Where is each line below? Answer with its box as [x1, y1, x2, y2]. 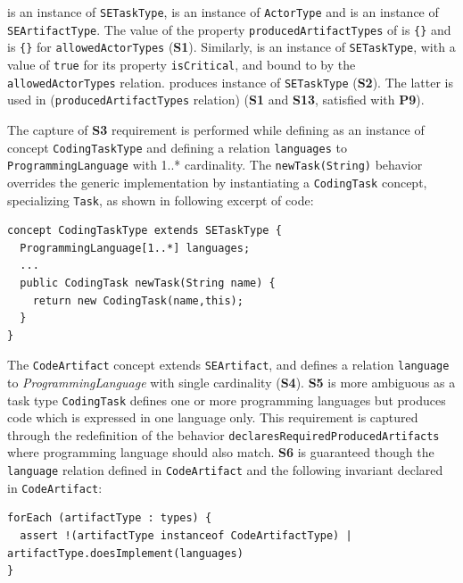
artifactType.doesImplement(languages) [7, 546, 244, 560]
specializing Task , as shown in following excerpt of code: [7, 190, 314, 209]
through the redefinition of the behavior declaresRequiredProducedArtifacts [7, 425, 440, 444]
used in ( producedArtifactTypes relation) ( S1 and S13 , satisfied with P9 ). [7, 90, 425, 109]
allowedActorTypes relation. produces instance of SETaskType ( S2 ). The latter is [7, 72, 453, 91]
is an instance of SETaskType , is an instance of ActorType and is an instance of [7, 3, 439, 21]
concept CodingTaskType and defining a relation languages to [7, 137, 347, 156]
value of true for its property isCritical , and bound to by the [7, 54, 356, 73]
